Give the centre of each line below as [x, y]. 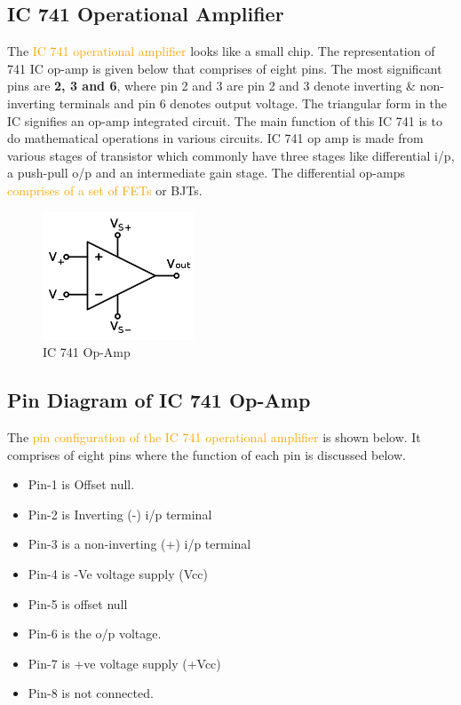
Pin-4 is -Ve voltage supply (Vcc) [118, 574]
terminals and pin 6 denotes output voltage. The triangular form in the [253, 103]
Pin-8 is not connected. [91, 693]
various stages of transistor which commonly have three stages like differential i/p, [231, 155]
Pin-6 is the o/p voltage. [95, 634]
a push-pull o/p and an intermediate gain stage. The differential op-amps [206, 173]
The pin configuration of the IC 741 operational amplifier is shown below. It [214, 437]
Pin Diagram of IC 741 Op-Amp [159, 400]
